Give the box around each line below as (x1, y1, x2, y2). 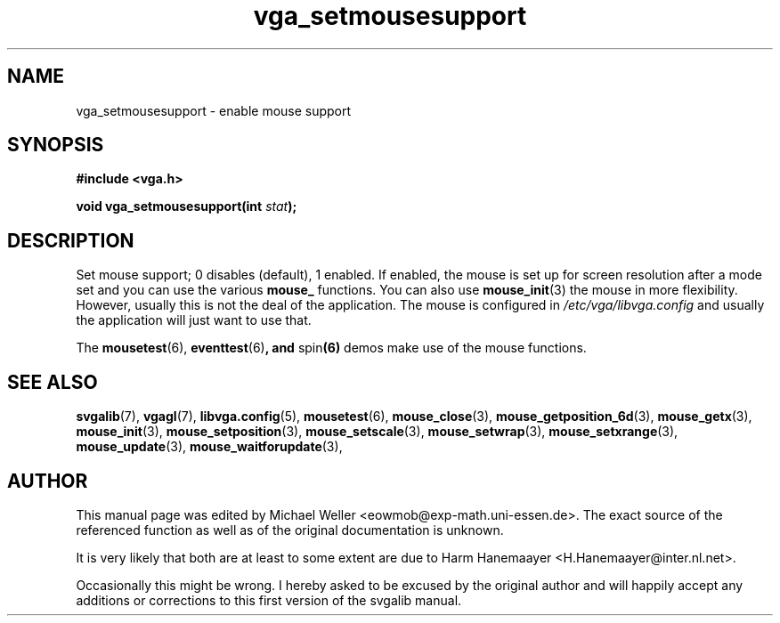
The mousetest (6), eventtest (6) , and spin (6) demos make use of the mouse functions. (76, 340, 587, 356)
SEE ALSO (7, 370, 98, 393)
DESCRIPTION (7, 229, 134, 252)
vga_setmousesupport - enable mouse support (76, 102, 352, 118)
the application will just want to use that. (76, 312, 312, 328)
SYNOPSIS (7, 133, 104, 157)
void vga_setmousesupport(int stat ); (76, 198, 297, 214)
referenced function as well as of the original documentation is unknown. (76, 522, 504, 538)
